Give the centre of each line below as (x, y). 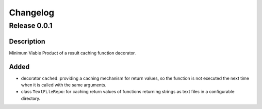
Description (27, 41)
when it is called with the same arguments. (64, 85)
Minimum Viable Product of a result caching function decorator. (72, 53)
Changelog (32, 13)
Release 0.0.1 (31, 26)
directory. (31, 98)
